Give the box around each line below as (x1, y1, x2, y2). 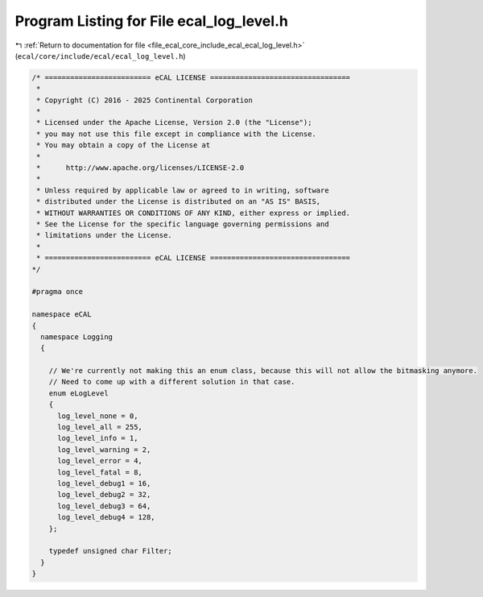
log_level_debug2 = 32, (57, 490, 151, 500)
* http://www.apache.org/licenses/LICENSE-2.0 (36, 164, 245, 172)
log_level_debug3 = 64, (57, 501, 151, 511)
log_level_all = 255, (57, 423, 142, 432)
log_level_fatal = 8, (57, 467, 142, 477)
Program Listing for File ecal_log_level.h (14, 12, 289, 30)
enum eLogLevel (48, 388, 109, 398)
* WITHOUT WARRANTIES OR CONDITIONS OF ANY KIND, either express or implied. (36, 208, 350, 218)
